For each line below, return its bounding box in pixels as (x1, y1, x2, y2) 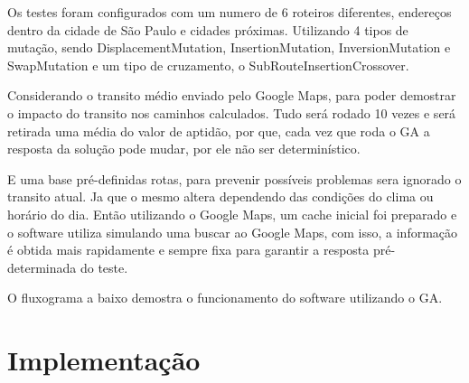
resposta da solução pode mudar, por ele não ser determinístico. (7, 139, 361, 158)
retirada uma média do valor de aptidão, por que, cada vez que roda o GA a (7, 121, 430, 140)
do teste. (80, 257, 128, 276)
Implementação (7, 341, 201, 378)
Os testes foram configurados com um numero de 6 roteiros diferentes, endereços (7, 3, 452, 21)
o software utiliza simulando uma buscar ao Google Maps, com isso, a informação (7, 222, 458, 241)
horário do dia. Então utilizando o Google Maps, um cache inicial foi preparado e (7, 204, 457, 223)
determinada (7, 257, 77, 276)
